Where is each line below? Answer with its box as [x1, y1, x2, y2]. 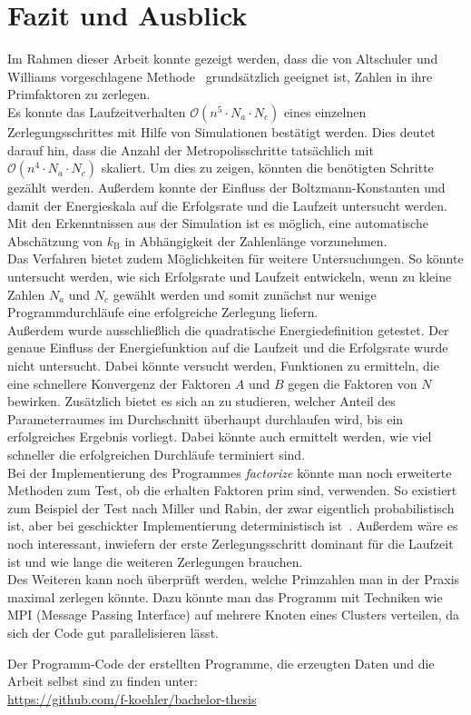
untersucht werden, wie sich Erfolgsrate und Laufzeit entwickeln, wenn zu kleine [7, 267, 452, 286]
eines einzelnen [283, 102, 367, 121]
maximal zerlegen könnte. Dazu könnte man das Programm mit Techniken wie [7, 587, 443, 606]
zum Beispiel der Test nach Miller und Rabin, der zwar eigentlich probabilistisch [7, 498, 455, 517]
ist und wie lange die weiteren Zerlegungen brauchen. [7, 551, 303, 571]
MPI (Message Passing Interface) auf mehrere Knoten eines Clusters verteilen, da [7, 605, 460, 624]
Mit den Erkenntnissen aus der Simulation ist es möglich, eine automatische [7, 214, 428, 233]
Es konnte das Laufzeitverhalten [7, 102, 186, 121]
